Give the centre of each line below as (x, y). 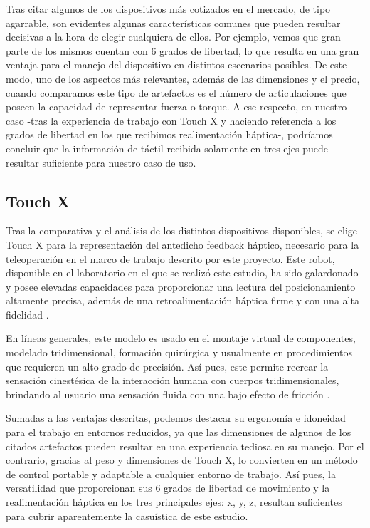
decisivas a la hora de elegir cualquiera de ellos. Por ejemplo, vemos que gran (173, 37)
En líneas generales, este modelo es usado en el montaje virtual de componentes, (181, 338)
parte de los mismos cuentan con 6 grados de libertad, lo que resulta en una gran (183, 50)
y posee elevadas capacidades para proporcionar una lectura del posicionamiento (181, 286)
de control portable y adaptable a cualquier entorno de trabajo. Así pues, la (171, 473)
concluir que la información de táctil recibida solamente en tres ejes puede (167, 148)
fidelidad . (27, 314)
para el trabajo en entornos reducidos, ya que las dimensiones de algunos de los (179, 432)
